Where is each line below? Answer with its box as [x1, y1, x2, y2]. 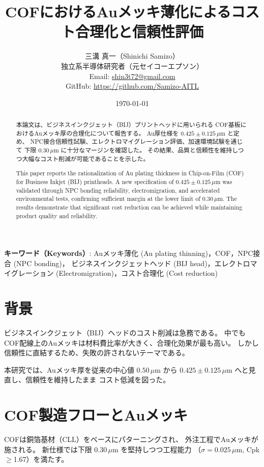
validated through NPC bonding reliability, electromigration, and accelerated [16, 186, 220, 194]
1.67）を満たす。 [13, 454, 69, 464]
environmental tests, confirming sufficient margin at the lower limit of [16, 194, 200, 203]
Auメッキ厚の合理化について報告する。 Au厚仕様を [34, 128, 179, 137]
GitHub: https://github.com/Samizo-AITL [65, 81, 199, 91]
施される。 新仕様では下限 [4, 444, 92, 454]
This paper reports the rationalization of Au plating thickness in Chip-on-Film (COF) [16, 169, 244, 177]
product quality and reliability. [16, 211, 98, 220]
